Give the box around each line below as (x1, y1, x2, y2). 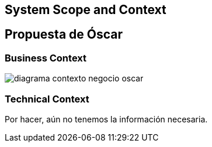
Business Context (5, 52, 87, 64)
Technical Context (5, 93, 89, 105)
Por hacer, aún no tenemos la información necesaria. (5, 114, 208, 124)
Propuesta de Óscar (5, 27, 123, 42)
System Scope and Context (5, 2, 166, 17)
